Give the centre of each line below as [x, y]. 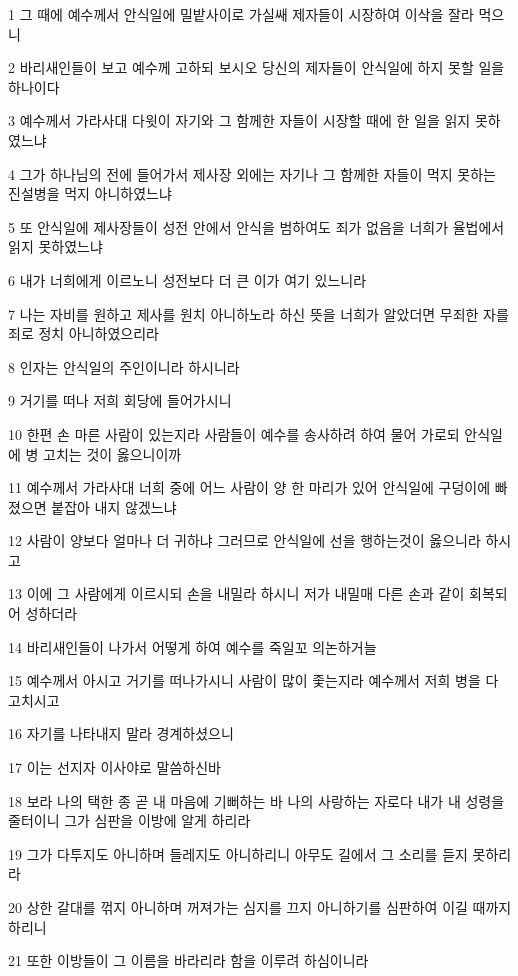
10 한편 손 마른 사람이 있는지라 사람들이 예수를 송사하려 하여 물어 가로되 [234, 433]
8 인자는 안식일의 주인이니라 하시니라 [124, 366]
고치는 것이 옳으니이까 [112, 453]
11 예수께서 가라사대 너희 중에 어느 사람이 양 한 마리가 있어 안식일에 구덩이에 [249, 487]
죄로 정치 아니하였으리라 [84, 333]
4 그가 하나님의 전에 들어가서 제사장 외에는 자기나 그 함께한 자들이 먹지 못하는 [252, 173]
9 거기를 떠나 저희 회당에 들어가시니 [120, 400]
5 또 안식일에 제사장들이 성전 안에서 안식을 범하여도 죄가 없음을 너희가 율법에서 [256, 226]
